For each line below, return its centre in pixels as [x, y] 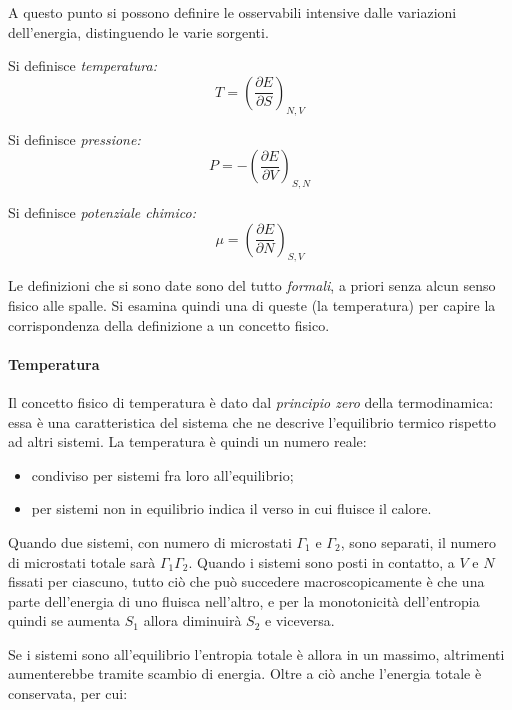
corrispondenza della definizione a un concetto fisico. [169, 324]
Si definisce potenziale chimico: [102, 211]
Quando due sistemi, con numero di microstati [150, 541]
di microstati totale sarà [82, 561]
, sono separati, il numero [418, 541]
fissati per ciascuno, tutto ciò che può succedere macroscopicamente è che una [246, 581]
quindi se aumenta [64, 620]
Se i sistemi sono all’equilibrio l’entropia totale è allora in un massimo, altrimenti [256, 653]
